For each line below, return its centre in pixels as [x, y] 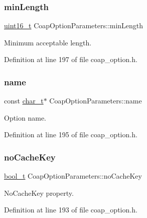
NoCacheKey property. [39, 193]
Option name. [25, 117]
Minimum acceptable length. [48, 42]
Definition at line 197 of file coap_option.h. [71, 59]
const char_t [24, 101]
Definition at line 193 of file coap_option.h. [71, 210]
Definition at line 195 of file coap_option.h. [71, 134]
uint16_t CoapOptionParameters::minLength [74, 25]
